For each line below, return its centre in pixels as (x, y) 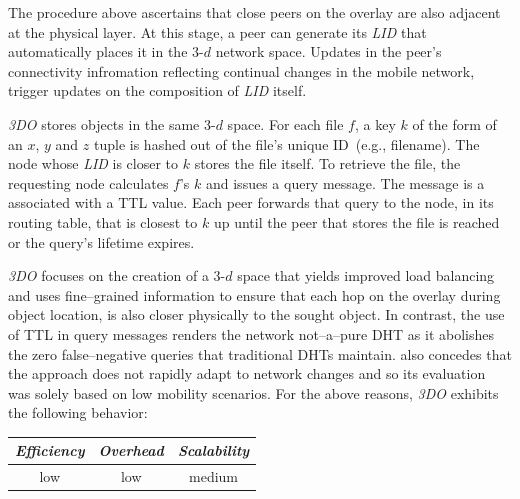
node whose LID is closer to (93, 163)
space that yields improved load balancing (366, 275)
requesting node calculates (88, 182)
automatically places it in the (98, 51)
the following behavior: (78, 412)
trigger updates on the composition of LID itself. (157, 90)
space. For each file (285, 123)
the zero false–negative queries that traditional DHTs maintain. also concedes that (260, 353)
